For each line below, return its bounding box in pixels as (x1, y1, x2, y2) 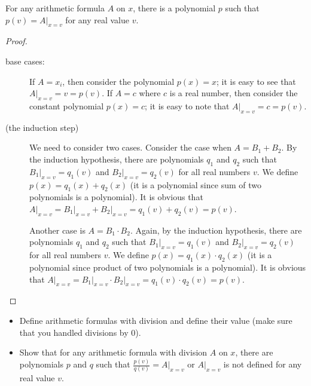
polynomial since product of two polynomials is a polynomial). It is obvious (29, 261, 306, 273)
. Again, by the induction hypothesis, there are (130, 223, 302, 236)
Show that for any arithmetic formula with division (19, 346, 208, 359)
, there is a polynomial (133, 2, 216, 14)
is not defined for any (223, 358, 302, 370)
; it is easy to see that (217, 75, 296, 87)
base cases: (5, 54, 45, 67)
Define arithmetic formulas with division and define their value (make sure (19, 314, 292, 326)
